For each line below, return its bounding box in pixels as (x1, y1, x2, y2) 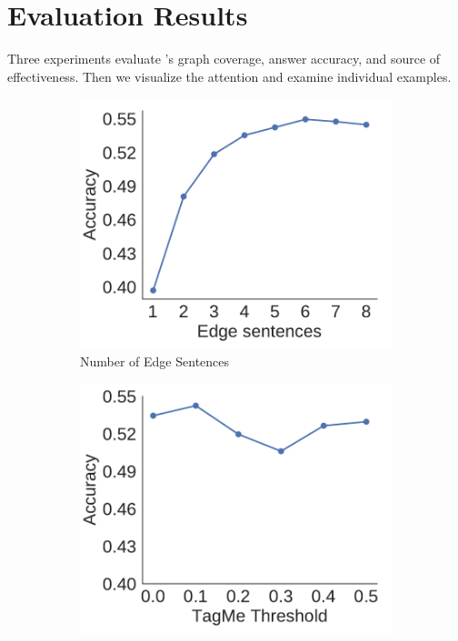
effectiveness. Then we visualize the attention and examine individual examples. (7, 66, 452, 85)
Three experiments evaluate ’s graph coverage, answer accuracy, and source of (7, 49, 441, 68)
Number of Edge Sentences (80, 352, 230, 371)
